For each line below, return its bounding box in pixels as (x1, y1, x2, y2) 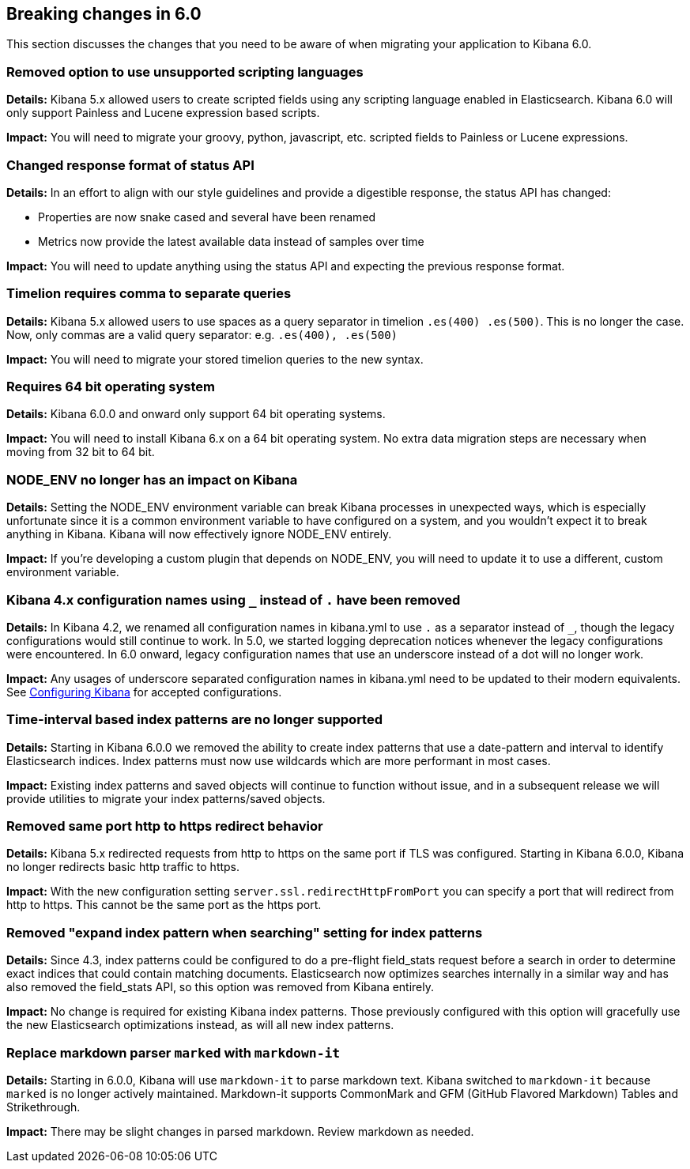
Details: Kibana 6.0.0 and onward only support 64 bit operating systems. (6, 407, 386, 421)
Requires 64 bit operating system (6, 379, 215, 395)
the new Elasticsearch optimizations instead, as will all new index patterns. (6, 1018, 394, 1032)
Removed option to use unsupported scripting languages (6, 63, 364, 80)
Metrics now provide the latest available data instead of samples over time (38, 234, 424, 248)
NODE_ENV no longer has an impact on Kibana (6, 471, 298, 488)
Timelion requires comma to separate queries (6, 285, 292, 302)
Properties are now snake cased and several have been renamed (38, 209, 376, 224)
